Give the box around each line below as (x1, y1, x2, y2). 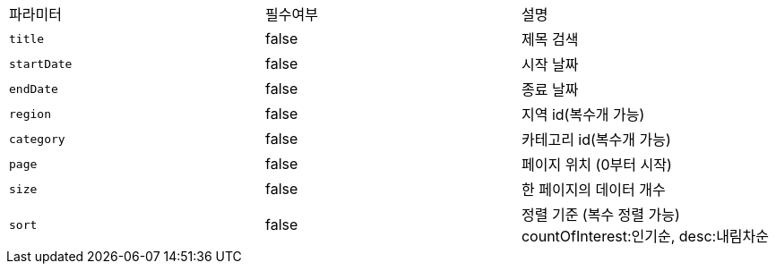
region (9, 106, 51, 121)
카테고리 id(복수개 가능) (521, 131, 671, 148)
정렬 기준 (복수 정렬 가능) (521, 206, 680, 224)
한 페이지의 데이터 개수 (521, 181, 666, 199)
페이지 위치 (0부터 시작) (521, 156, 672, 174)
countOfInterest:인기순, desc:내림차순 (521, 227, 770, 245)
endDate (9, 81, 58, 96)
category (9, 131, 65, 146)
